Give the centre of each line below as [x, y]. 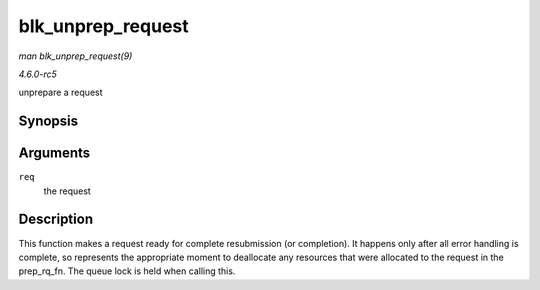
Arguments [54, 153]
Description [56, 219]
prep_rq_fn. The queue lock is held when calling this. [127, 271]
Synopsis [48, 121]
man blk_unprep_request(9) [75, 56]
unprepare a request [61, 92]
